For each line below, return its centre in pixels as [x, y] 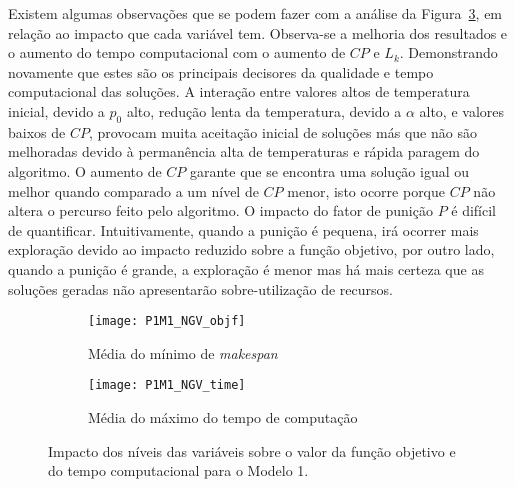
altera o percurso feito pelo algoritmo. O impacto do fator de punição [220, 210]
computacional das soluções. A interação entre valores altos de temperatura [239, 91]
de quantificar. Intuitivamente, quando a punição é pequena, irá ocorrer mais [243, 229]
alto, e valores [461, 110]
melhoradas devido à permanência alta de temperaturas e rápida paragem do [244, 151]
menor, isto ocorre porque [366, 190]
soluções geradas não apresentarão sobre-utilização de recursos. [200, 288]
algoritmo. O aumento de [85, 170]
